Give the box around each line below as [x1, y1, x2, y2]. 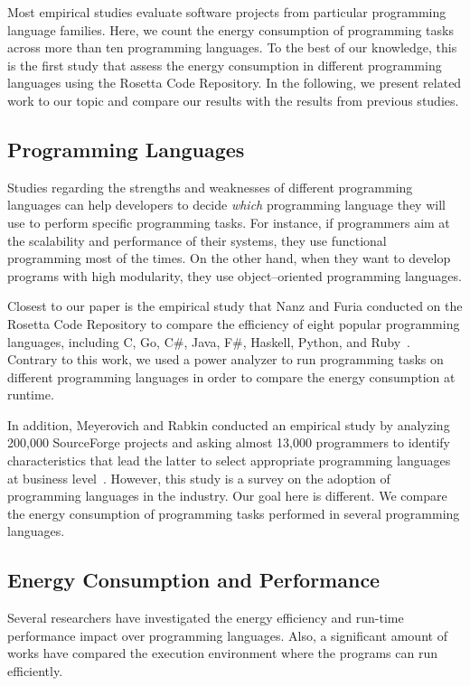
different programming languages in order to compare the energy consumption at [7, 367, 456, 386]
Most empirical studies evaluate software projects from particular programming [7, 3, 446, 21]
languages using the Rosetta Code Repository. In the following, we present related [7, 73, 462, 92]
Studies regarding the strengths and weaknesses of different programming [7, 177, 413, 196]
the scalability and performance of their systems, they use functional [7, 230, 387, 249]
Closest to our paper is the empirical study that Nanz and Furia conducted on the [7, 296, 463, 315]
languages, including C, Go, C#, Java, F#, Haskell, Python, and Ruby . [7, 332, 410, 351]
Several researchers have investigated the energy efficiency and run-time [7, 608, 404, 627]
